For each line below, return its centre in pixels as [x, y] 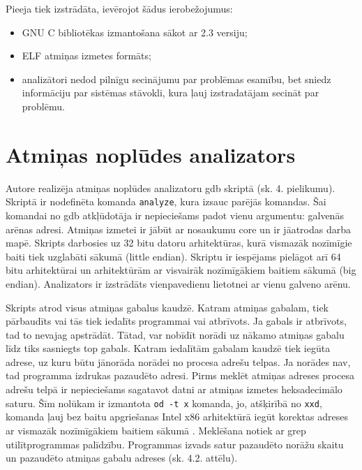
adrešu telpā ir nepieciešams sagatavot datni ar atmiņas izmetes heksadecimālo [174, 389]
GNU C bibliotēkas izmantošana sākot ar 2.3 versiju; [135, 32]
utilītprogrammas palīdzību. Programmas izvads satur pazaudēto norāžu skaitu [175, 444]
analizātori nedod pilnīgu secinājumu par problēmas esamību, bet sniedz [176, 79]
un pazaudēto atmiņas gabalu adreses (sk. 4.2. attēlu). [122, 458]
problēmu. [43, 106]
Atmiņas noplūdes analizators [151, 154]
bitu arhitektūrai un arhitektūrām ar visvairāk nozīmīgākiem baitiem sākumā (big [181, 270]
